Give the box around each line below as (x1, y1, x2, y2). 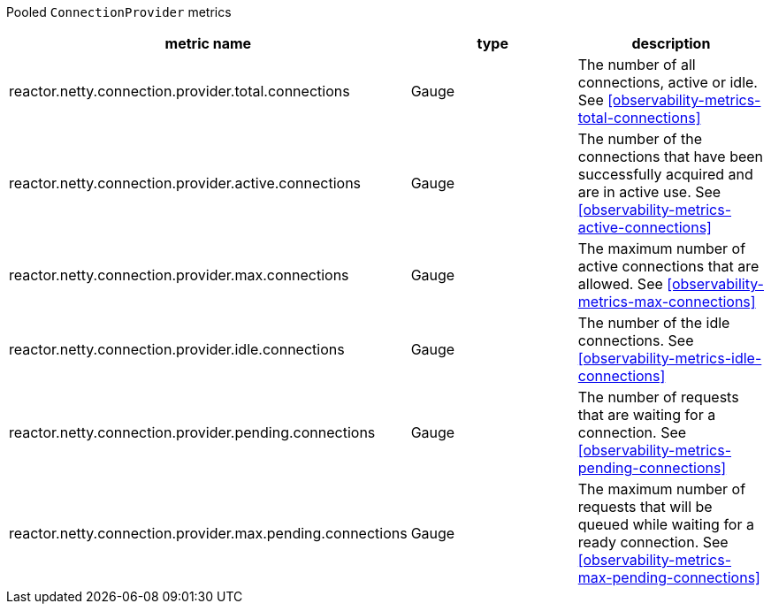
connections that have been (577, 148, 764, 165)
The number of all (577, 56, 696, 73)
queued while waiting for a (577, 516, 754, 533)
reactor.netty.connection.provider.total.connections (9, 82, 350, 100)
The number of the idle (577, 314, 730, 332)
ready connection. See (577, 533, 729, 551)
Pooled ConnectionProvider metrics (6, 4, 232, 19)
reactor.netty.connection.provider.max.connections (9, 266, 349, 284)
